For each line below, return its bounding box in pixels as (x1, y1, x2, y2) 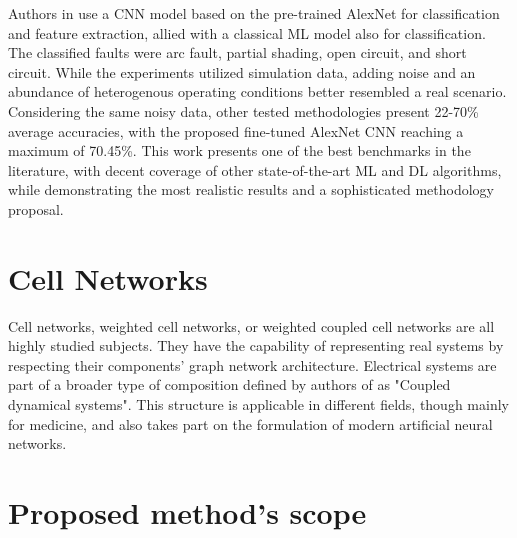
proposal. (8, 198, 64, 219)
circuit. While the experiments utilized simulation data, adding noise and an (8, 61, 476, 82)
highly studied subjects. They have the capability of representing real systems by (8, 335, 504, 356)
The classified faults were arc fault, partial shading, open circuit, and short (8, 42, 467, 63)
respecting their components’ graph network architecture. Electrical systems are (8, 354, 497, 375)
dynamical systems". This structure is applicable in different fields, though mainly (8, 394, 509, 415)
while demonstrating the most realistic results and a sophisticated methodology (8, 179, 494, 200)
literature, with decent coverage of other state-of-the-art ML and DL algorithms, (8, 159, 502, 180)
